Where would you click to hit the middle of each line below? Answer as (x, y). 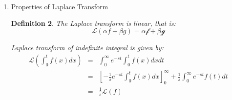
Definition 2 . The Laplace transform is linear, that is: (93, 23)
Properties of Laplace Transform (60, 6)
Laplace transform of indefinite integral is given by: (87, 48)
